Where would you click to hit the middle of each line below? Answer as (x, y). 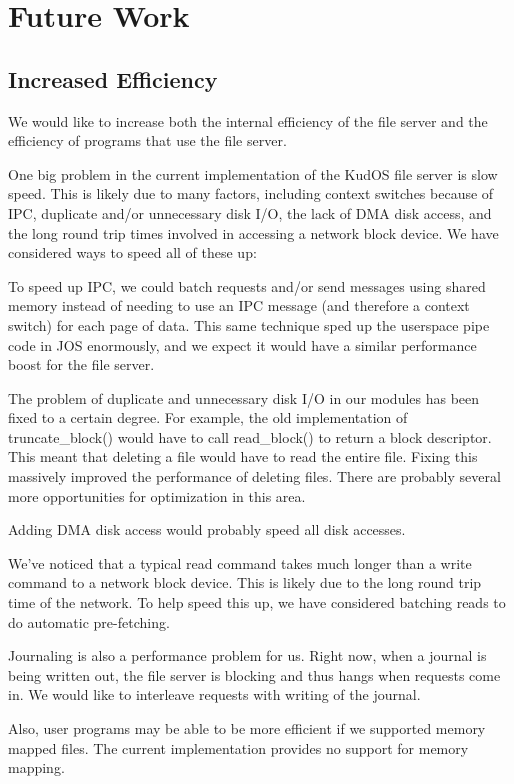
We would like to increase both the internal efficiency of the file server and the (248, 120)
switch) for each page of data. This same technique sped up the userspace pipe (249, 324)
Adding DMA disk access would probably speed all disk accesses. (207, 529)
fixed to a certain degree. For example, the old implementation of (208, 417)
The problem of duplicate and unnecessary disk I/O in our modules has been (244, 397)
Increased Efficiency (113, 78)
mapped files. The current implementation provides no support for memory (238, 747)
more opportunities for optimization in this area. (157, 495)
